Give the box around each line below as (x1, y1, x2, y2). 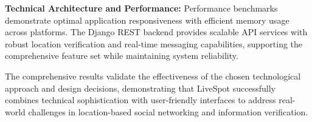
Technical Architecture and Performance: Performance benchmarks (5, 2, 278, 14)
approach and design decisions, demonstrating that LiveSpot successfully (5, 81, 276, 94)
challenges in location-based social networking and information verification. (28, 105, 308, 118)
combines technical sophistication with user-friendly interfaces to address (5, 93, 276, 106)
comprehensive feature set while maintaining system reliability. (5, 49, 238, 62)
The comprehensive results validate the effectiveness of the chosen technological (5, 69, 301, 82)
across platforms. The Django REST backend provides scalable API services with (5, 25, 308, 38)
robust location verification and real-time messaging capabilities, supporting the (5, 37, 303, 50)
